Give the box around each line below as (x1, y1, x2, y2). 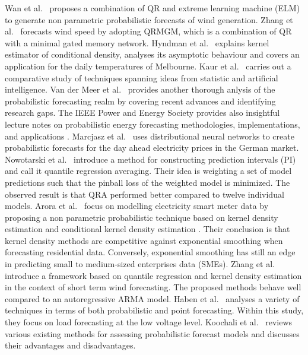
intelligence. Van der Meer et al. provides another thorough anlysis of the (5, 83, 275, 96)
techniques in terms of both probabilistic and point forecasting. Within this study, (5, 304, 304, 316)
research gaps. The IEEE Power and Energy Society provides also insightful (5, 106, 280, 119)
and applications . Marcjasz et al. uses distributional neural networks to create (5, 129, 294, 142)
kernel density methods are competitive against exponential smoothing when (5, 234, 283, 246)
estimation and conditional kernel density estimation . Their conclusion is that (5, 223, 290, 235)
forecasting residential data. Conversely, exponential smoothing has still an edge (5, 246, 296, 258)
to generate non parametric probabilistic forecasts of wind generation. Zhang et (5, 13, 293, 26)
